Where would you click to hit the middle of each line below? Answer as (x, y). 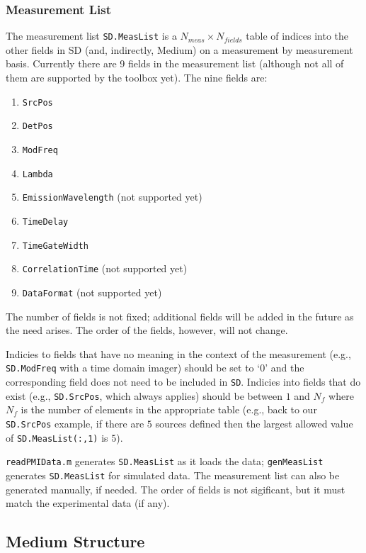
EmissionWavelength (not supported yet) (112, 197)
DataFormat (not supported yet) (92, 292)
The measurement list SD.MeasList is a (91, 36)
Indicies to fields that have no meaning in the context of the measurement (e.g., (178, 353)
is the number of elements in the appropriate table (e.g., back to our (169, 409)
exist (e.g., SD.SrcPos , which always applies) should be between (144, 395)
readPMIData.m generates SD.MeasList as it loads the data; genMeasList (165, 461)
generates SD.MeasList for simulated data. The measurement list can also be (173, 475)
